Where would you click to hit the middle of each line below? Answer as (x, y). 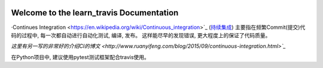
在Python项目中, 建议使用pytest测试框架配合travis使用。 (80, 57)
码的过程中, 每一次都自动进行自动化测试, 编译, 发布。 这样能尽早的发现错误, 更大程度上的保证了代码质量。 (141, 35)
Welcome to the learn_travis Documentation (95, 13)
